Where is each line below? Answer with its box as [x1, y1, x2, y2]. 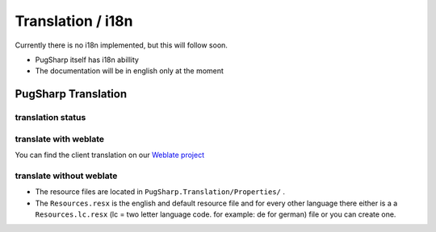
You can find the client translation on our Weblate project [15, 150, 205, 160]
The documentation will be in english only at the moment [35, 66, 224, 76]
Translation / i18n [15, 12, 133, 30]
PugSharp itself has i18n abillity [35, 55, 139, 64]
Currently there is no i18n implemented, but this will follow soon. [15, 40, 228, 50]
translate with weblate [15, 133, 105, 144]
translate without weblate [15, 170, 118, 181]
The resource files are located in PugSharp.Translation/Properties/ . [35, 187, 286, 197]
